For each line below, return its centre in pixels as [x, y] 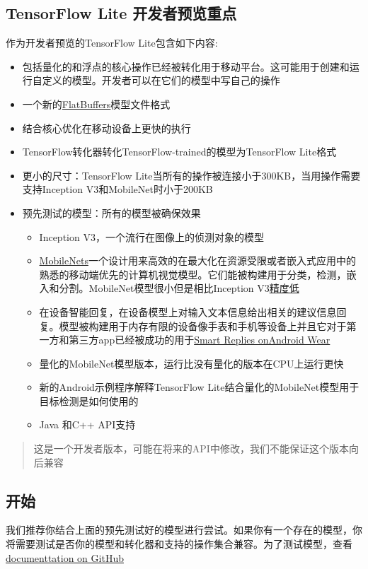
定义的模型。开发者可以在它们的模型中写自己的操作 [161, 80]
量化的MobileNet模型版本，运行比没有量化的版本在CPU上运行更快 [191, 363]
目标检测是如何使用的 [89, 400]
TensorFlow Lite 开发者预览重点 [121, 13]
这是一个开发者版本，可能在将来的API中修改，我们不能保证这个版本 [191, 448]
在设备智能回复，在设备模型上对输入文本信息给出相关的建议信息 [188, 311]
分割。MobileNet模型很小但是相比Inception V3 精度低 [179, 288]
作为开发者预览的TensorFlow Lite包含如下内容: [112, 43]
